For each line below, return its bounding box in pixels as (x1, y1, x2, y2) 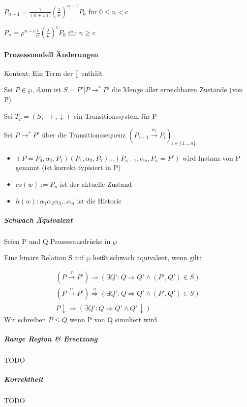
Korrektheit (4, 374, 43, 384)
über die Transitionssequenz (42, 130, 126, 140)
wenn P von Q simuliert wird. (69, 314, 159, 325)
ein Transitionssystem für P (73, 110, 157, 121)
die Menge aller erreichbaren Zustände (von (112, 84, 243, 95)
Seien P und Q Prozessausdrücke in (4, 236, 111, 246)
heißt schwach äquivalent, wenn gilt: (93, 252, 202, 263)
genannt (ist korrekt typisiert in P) (15, 162, 121, 172)
